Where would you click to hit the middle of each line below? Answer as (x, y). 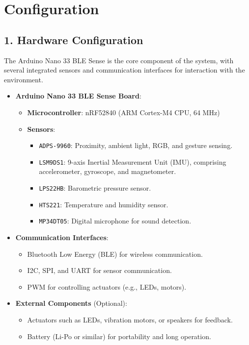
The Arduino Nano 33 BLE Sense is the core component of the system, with (119, 60)
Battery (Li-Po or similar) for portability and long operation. (119, 336)
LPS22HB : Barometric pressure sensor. (95, 188)
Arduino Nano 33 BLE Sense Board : (78, 96)
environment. (24, 79)
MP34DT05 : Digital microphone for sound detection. (115, 221)
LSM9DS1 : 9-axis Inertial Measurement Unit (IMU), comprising (133, 161)
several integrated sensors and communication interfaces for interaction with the (124, 70)
